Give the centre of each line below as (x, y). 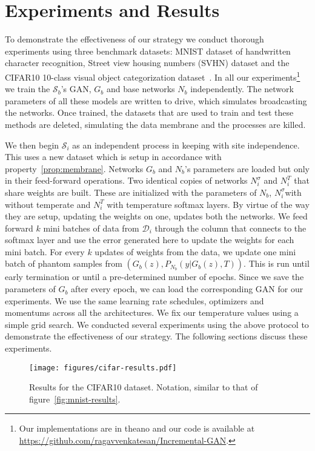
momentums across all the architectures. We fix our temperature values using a (152, 312)
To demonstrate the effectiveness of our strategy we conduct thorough (134, 39)
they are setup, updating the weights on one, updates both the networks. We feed (156, 216)
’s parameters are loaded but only (247, 168)
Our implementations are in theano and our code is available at (137, 428)
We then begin (32, 145)
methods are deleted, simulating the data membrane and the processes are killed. (155, 124)
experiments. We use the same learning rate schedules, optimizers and (134, 300)
